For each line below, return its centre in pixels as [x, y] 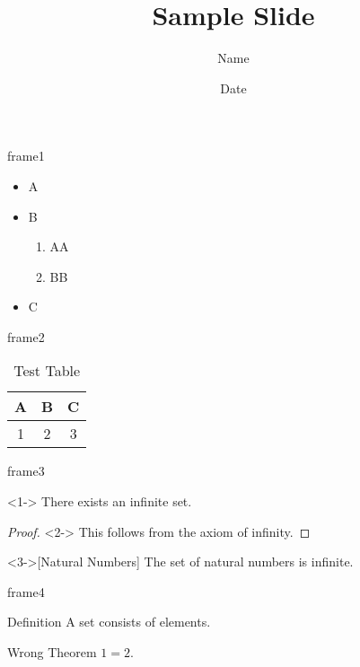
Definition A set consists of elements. [109, 622]
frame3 [26, 471]
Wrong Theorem [52, 652]
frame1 [26, 156]
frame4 [26, 591]
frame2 [26, 336]
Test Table [47, 371]
